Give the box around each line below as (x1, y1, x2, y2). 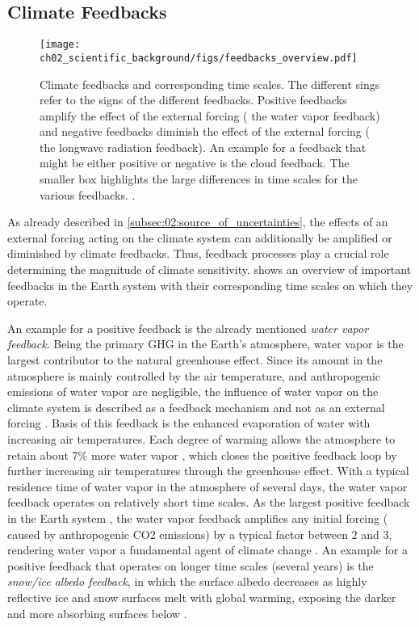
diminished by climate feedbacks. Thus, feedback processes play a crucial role (7, 245, 389, 262)
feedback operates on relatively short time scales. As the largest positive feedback (7, 494, 410, 511)
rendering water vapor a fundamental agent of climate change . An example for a (7, 541, 409, 558)
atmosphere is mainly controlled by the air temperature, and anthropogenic (7, 367, 381, 384)
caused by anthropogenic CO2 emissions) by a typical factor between (7, 525, 348, 542)
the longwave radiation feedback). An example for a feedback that (40, 138, 367, 155)
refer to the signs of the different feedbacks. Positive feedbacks (40, 91, 347, 108)
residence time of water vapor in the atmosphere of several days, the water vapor (7, 478, 408, 494)
